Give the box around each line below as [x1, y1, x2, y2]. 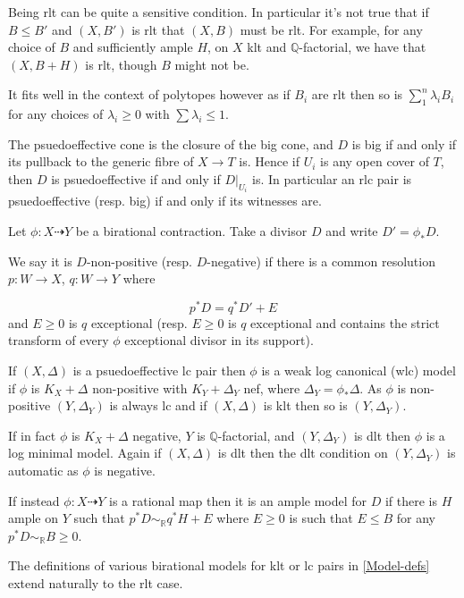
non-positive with [92, 378, 188, 397]
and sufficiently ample [72, 38, 193, 56]
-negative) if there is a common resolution [207, 251, 435, 270]
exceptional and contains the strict [250, 313, 440, 332]
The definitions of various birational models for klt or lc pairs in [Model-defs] [8, 556, 430, 575]
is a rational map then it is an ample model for [109, 491, 367, 510]
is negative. [94, 461, 156, 479]
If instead [8, 491, 60, 510]
